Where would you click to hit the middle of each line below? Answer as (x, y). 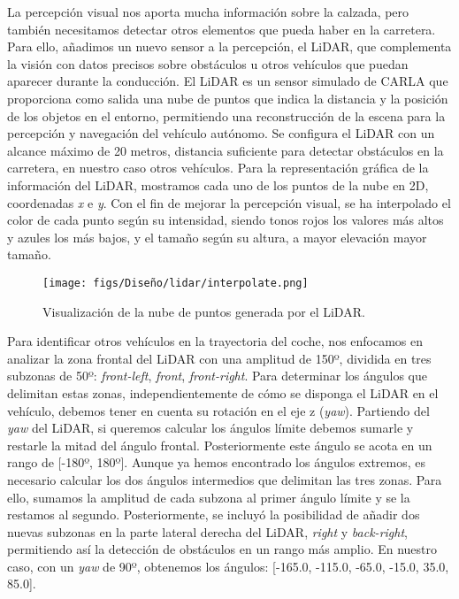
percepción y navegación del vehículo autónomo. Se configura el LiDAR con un (221, 133)
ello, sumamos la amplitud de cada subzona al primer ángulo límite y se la (209, 497)
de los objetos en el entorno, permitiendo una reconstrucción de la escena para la (226, 115)
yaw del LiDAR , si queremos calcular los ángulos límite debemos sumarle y (210, 428)
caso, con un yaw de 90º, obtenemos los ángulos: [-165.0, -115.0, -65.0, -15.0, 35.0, (228, 566)
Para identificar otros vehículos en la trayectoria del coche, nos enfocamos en (215, 341)
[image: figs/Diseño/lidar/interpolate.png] (176, 283)
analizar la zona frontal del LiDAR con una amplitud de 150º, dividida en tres (219, 358)
